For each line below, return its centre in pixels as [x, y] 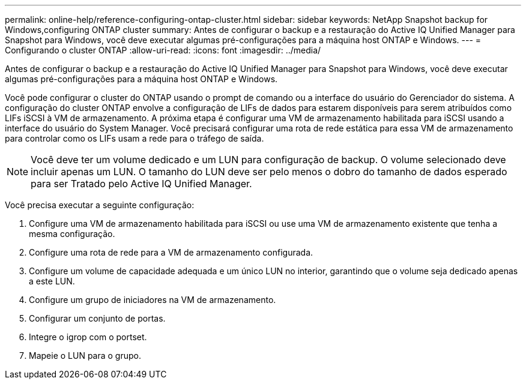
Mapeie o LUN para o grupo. [85, 355]
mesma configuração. [72, 234]
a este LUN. [52, 281]
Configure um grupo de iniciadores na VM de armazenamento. [153, 300]
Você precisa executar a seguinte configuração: [100, 205]
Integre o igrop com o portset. [88, 337]
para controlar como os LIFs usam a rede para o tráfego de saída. [135, 138]
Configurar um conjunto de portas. [97, 318]
